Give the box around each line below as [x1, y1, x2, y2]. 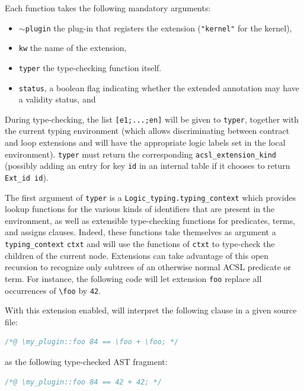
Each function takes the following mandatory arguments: [5, 2, 211, 14]
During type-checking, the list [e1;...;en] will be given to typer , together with [5, 113, 299, 125]
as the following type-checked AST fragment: [5, 355, 168, 367]
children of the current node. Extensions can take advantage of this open [5, 249, 269, 261]
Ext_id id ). [5, 171, 49, 183]
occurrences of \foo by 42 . [5, 284, 101, 296]
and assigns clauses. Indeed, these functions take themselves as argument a [5, 226, 276, 238]
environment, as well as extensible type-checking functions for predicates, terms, [5, 214, 296, 226]
